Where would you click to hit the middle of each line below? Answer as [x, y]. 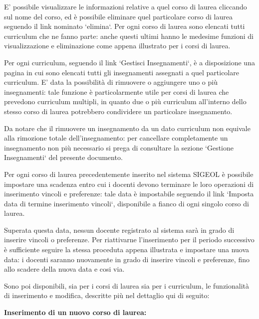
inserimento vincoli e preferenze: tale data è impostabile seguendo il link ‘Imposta [129, 194]
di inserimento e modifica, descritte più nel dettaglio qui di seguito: [107, 295]
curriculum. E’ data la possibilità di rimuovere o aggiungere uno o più [111, 82]
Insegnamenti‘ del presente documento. [63, 157]
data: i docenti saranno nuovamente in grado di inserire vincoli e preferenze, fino [127, 259]
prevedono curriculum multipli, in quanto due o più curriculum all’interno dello [125, 101]
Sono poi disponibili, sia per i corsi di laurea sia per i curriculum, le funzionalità [127, 285]
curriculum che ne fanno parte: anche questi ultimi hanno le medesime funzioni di [129, 36]
